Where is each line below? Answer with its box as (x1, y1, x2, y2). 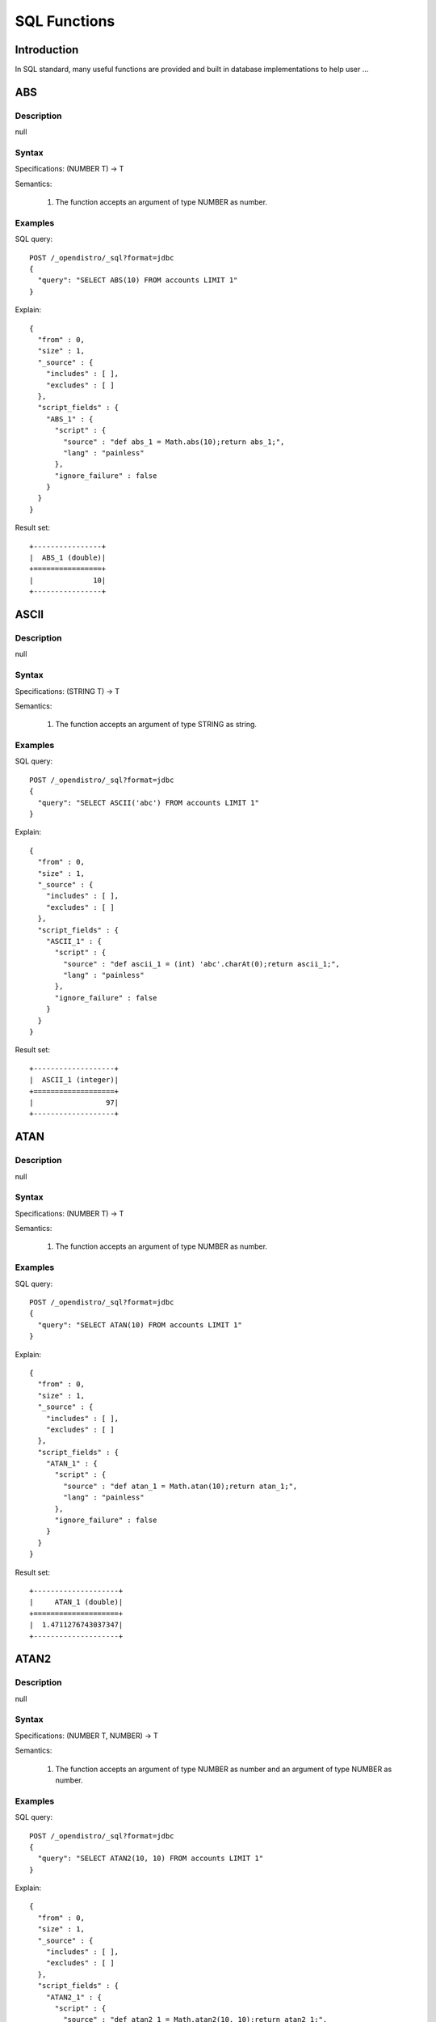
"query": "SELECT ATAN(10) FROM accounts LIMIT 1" (37, 1320, 242, 1330)
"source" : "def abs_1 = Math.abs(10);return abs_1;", (63, 437, 285, 446)
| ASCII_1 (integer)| (29, 1076, 119, 1085)
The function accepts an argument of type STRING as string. (55, 720, 258, 730)
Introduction (15, 43, 79, 57)
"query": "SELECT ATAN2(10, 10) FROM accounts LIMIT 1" (37, 1854, 264, 1863)
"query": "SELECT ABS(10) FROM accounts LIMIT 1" (37, 276, 238, 285)
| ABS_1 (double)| (29, 553, 107, 562)
